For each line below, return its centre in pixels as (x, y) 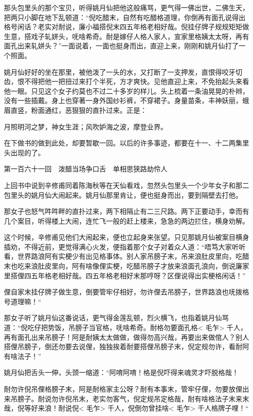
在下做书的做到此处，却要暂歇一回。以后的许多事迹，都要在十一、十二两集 (123, 143)
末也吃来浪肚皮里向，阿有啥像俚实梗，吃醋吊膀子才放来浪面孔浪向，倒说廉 (123, 266)
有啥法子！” (23, 356)
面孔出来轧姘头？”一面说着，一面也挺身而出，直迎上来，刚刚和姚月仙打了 (121, 46)
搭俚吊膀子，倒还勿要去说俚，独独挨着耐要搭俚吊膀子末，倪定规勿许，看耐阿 (126, 346)
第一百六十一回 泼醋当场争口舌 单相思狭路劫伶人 (86, 169)
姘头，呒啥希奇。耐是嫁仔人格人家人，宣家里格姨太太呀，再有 (150, 36)
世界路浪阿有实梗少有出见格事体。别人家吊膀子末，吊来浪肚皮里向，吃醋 (133, 256)
